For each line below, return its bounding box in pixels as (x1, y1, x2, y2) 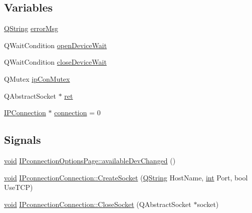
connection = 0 (54, 107, 101, 118)
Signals (4, 132, 41, 147)
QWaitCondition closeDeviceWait (4, 57, 107, 67)
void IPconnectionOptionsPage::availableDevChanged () (4, 155, 176, 165)
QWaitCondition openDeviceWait (4, 40, 107, 50)
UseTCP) (4, 182, 33, 192)
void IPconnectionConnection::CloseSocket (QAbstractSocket (4, 198, 191, 209)
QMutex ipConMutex (4, 73, 70, 84)
